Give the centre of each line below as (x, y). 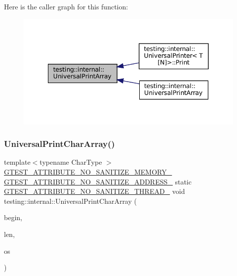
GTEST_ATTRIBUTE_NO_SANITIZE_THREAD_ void (95, 191)
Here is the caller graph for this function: (66, 6)
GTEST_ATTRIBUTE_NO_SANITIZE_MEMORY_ (88, 172)
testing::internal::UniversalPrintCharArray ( (70, 201)
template (17, 162)
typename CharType (71, 162)
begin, (13, 217)
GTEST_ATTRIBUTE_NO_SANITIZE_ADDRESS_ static (98, 181)
